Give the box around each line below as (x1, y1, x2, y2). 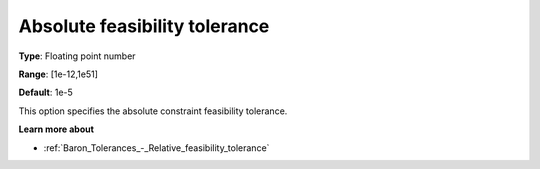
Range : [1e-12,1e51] (18, 68, 99, 80)
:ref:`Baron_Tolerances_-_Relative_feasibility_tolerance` (43, 141, 270, 154)
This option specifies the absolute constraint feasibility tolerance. (18, 105, 288, 117)
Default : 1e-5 (18, 86, 74, 99)
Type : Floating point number (18, 50, 136, 62)
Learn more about (18, 123, 95, 135)
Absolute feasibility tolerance (18, 15, 270, 37)
